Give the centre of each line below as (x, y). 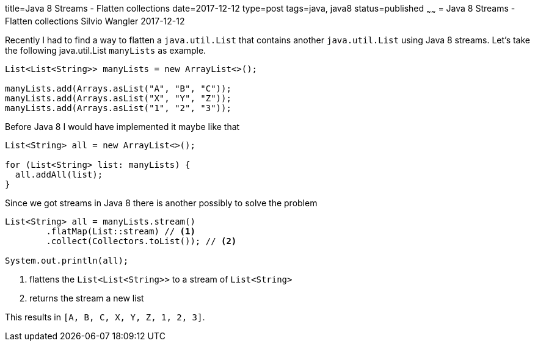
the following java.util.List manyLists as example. (106, 50)
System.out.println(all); (67, 260)
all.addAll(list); (59, 174)
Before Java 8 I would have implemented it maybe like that (122, 126)
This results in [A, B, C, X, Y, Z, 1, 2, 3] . (105, 317)
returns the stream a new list (87, 298)
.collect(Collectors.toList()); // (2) (141, 241)
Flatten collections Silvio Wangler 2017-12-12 (95, 21)
